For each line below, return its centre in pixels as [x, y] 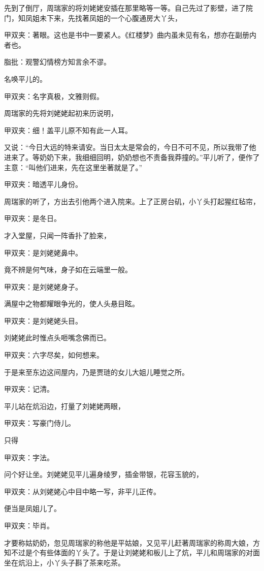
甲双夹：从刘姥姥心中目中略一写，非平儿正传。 [82, 491]
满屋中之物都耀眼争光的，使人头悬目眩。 [72, 304]
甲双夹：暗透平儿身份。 [43, 184]
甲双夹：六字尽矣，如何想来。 [54, 355]
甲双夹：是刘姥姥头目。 [43, 320]
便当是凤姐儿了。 [32, 508]
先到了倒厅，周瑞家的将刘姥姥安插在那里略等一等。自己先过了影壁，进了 [125, 8]
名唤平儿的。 [25, 78]
